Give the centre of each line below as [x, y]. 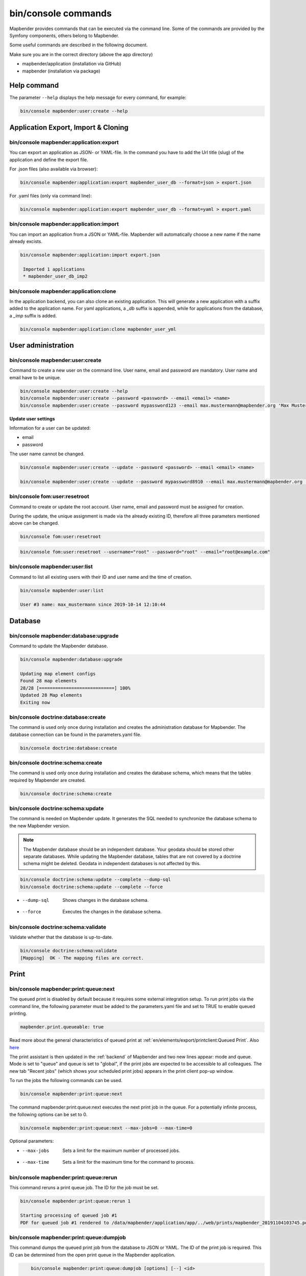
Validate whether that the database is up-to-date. [61, 937]
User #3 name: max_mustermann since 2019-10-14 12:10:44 [93, 605]
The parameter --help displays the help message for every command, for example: [98, 97]
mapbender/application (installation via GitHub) [72, 64]
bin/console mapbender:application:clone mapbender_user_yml [98, 329]
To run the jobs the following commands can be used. [66, 1081]
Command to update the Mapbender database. [59, 646]
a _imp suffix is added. [33, 315]
